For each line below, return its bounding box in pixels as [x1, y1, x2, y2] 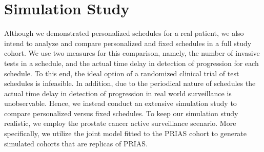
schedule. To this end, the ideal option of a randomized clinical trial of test [4, 68, 239, 78]
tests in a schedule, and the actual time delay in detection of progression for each [4, 57, 259, 68]
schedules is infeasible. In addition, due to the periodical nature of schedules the [4, 78, 256, 89]
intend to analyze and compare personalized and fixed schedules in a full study [4, 37, 252, 48]
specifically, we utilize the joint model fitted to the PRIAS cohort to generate [4, 128, 247, 139]
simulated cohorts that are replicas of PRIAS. [4, 138, 148, 148]
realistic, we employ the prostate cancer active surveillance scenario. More [4, 118, 236, 128]
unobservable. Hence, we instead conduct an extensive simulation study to [4, 98, 237, 108]
